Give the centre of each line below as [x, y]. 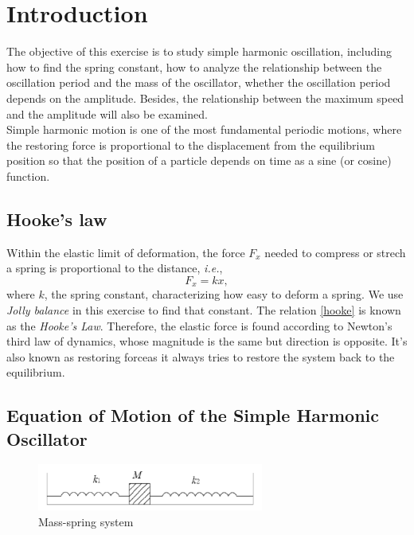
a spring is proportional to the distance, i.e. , [115, 268]
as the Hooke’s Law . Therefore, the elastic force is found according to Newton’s [199, 325]
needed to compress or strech [335, 252]
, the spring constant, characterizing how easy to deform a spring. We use [224, 294]
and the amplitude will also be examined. [107, 113]
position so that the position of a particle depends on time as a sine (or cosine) [199, 160]
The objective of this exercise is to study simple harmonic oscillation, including [199, 51]
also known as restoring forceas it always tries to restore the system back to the [201, 356]
